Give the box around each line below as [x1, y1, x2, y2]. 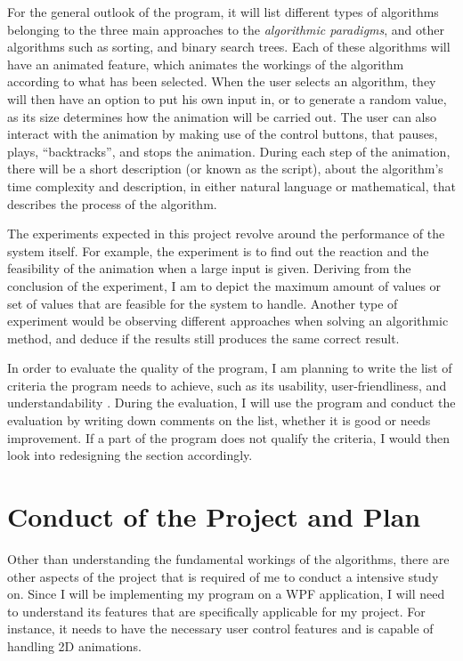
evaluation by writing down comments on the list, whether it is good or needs [7, 411, 431, 430]
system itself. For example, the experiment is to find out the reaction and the [7, 241, 429, 260]
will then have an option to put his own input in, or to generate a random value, [7, 89, 447, 108]
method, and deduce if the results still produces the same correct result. [7, 328, 400, 347]
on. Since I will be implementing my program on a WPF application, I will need [7, 584, 445, 603]
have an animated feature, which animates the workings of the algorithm [7, 54, 404, 73]
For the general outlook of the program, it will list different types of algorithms [7, 3, 439, 20]
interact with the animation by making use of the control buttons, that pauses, [7, 125, 438, 143]
